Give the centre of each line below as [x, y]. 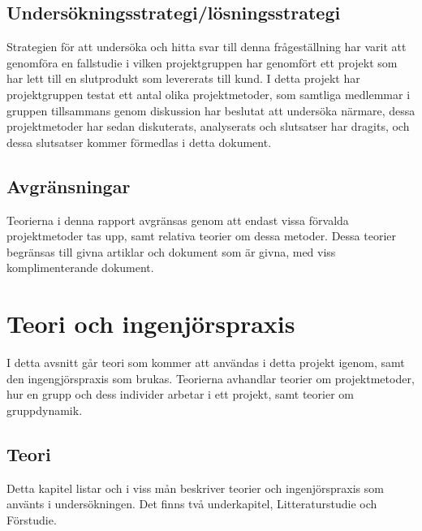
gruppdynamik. [45, 410]
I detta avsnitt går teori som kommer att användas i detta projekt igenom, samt [206, 363]
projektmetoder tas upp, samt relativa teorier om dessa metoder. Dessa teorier [202, 236]
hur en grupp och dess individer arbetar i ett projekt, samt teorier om [180, 394]
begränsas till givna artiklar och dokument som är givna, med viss [171, 251]
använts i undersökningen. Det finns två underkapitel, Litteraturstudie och [192, 504]
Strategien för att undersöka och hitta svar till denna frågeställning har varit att [207, 47]
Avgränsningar [69, 186]
